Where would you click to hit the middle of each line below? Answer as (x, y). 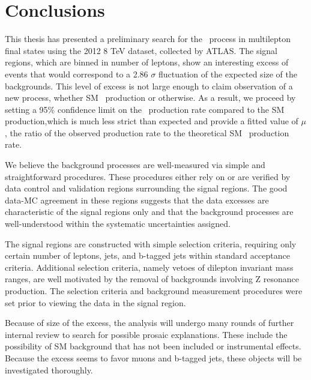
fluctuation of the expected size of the (228, 74)
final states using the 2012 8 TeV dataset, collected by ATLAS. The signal (141, 50)
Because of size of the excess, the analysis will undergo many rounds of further (149, 323)
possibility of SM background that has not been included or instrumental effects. (153, 346)
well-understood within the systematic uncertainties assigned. (118, 224)
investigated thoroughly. (49, 369)
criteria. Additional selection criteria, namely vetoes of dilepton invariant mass (149, 267)
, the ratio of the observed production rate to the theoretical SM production (147, 132)
